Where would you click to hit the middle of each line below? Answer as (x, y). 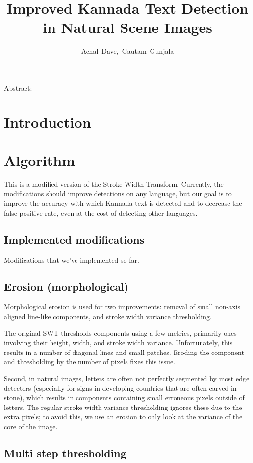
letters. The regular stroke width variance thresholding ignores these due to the (123, 407)
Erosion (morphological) (66, 286)
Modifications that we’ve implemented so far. (72, 259)
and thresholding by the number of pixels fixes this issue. (90, 362)
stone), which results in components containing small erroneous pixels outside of (124, 397)
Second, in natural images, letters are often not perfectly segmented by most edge (127, 378)
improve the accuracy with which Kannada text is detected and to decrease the (123, 203)
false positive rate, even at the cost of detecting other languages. (101, 212)
